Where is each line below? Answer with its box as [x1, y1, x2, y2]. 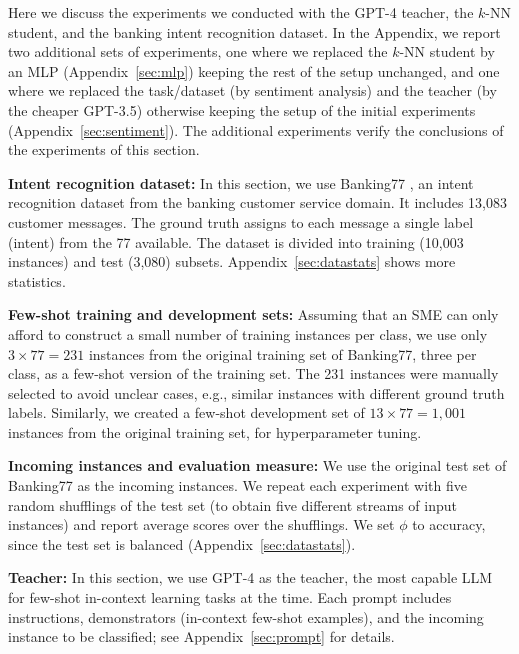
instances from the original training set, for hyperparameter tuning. [8, 421, 422, 442]
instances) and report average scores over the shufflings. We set [8, 514, 395, 535]
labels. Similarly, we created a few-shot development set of [8, 402, 365, 423]
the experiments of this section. [8, 139, 200, 160]
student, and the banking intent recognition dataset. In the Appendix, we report [8, 21, 501, 42]
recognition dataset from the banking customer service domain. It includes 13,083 [8, 192, 508, 213]
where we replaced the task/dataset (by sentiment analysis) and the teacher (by [8, 80, 497, 101]
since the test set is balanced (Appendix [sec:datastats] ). [8, 533, 356, 554]
